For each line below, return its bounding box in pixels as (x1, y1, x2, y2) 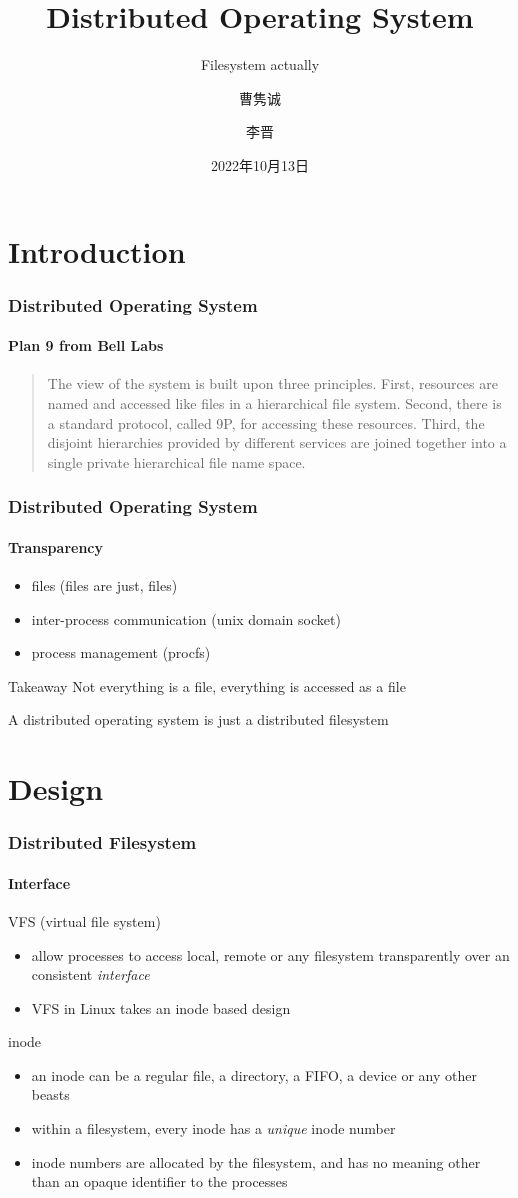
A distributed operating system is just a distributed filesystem (8, 709, 389, 730)
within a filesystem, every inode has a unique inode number (31, 1118, 396, 1139)
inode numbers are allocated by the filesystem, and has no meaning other (31, 1151, 481, 1172)
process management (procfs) (31, 642, 211, 663)
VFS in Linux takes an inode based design (31, 997, 291, 1018)
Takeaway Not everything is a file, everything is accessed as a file (8, 675, 406, 696)
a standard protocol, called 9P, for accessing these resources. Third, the (47, 412, 485, 433)
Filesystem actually (200, 54, 320, 75)
